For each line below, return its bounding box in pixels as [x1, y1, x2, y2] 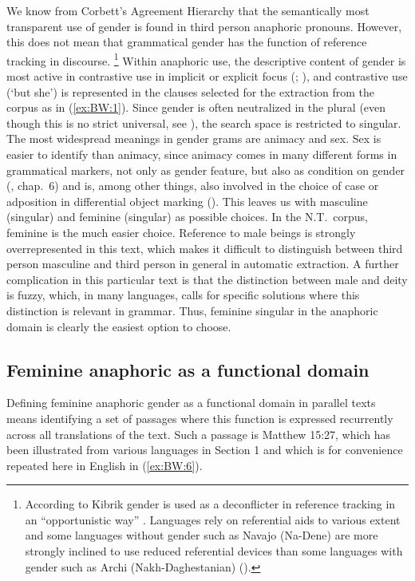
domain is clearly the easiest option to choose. [6, 318, 231, 334]
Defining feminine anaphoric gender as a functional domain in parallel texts [6, 394, 376, 411]
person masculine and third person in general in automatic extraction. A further [6, 255, 399, 272]
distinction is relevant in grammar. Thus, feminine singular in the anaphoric [6, 302, 378, 318]
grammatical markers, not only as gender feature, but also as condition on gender [6, 161, 405, 178]
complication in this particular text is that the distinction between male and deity [6, 271, 408, 287]
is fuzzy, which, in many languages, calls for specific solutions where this [6, 287, 360, 303]
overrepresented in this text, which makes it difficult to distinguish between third [6, 239, 403, 256]
